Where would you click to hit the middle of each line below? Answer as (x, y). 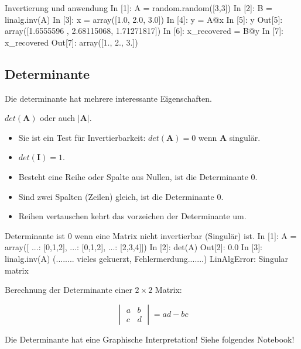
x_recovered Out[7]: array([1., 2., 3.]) (71, 42)
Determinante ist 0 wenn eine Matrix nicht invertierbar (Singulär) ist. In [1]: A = (151, 235)
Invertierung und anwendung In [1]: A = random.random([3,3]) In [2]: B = (138, 8)
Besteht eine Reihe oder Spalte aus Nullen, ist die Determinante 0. (138, 176)
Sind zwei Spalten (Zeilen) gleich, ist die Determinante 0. (121, 196)
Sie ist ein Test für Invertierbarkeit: (82, 137)
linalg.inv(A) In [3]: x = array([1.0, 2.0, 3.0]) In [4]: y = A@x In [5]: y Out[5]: (144, 19)
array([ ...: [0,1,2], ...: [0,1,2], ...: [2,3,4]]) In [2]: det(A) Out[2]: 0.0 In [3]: (134, 247)
